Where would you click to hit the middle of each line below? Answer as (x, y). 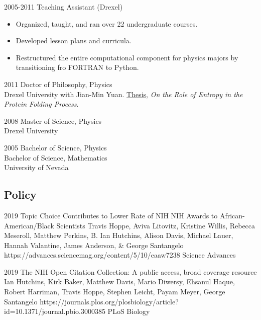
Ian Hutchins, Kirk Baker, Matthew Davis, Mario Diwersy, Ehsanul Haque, (119, 282)
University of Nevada (36, 167)
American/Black (29, 225)
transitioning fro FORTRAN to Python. (77, 67)
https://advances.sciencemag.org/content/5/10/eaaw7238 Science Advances (120, 255)
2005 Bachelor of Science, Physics (55, 147)
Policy (20, 194)
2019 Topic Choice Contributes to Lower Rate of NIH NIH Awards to (111, 215)
